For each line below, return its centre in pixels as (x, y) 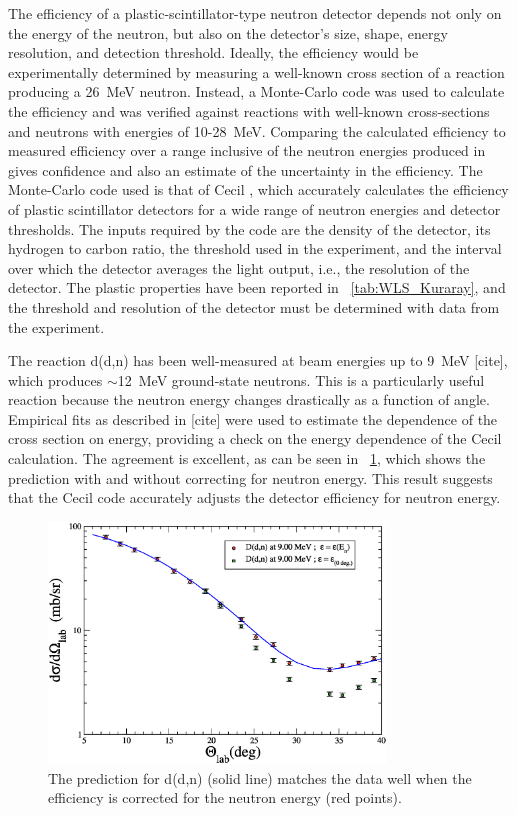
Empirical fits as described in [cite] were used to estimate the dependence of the (253, 418)
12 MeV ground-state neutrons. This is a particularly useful (301, 379)
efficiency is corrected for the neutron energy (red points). (225, 797)
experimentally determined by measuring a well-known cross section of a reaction (256, 71)
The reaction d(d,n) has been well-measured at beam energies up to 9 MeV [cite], (258, 360)
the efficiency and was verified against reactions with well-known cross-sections (249, 110)
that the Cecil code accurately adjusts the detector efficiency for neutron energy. (254, 497)
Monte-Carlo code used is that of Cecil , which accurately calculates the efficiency (258, 189)
